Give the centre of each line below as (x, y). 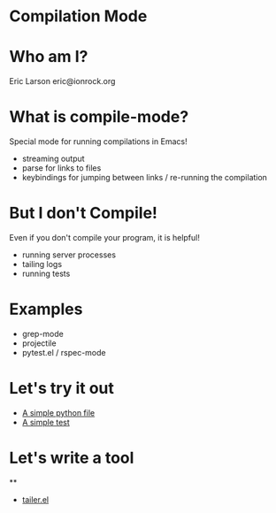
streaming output (54, 159)
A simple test (46, 422)
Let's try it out (62, 389)
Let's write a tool (72, 458)
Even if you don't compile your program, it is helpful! (105, 237)
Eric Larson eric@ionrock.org (62, 81)
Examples (46, 309)
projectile (39, 343)
